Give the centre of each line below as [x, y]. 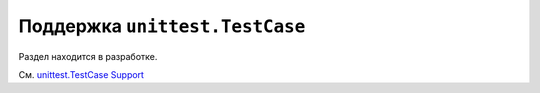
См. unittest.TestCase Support [81, 74]
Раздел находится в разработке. [88, 56]
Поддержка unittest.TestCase [162, 26]
